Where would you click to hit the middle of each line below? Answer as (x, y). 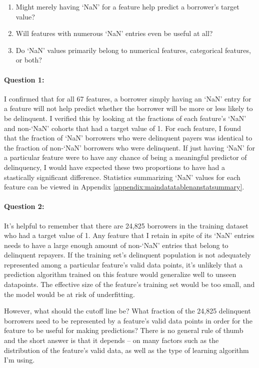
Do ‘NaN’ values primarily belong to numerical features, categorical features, (133, 50)
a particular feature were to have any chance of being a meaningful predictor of (125, 157)
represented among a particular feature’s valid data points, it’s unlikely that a (123, 264)
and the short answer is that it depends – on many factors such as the (111, 340)
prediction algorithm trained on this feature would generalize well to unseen (120, 274)
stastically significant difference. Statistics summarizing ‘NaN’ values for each (122, 177)
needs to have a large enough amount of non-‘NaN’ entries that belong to (116, 245)
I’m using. (19, 360)
